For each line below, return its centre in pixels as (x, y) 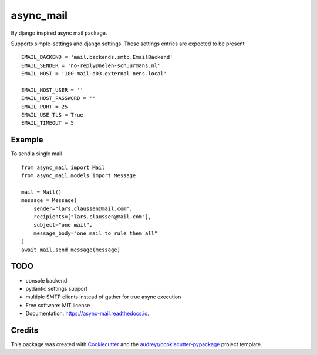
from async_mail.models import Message (79, 176)
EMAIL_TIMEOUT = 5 (48, 123)
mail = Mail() (41, 192)
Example (27, 140)
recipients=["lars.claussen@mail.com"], (92, 217)
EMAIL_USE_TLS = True (52, 115)
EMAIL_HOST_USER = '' (52, 90)
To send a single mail (36, 154)
